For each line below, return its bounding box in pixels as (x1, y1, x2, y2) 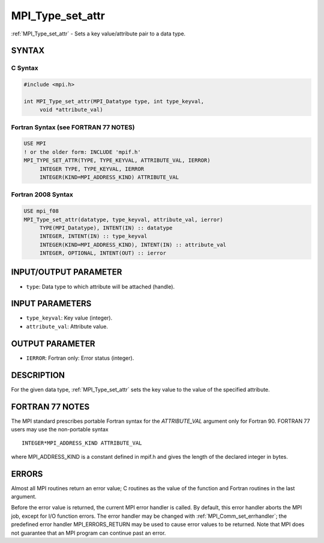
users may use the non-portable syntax (11, 425, 109, 432)
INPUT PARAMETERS (11, 299, 92, 309)
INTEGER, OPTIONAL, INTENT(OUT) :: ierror (39, 250, 166, 256)
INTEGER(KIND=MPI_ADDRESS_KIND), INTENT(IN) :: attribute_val (39, 241, 227, 248)
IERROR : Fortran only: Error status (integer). (26, 354, 134, 362)
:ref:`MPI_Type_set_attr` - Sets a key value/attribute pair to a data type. (11, 30, 186, 37)
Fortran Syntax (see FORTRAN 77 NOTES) (11, 123, 135, 132)
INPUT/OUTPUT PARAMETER (11, 267, 122, 278)
